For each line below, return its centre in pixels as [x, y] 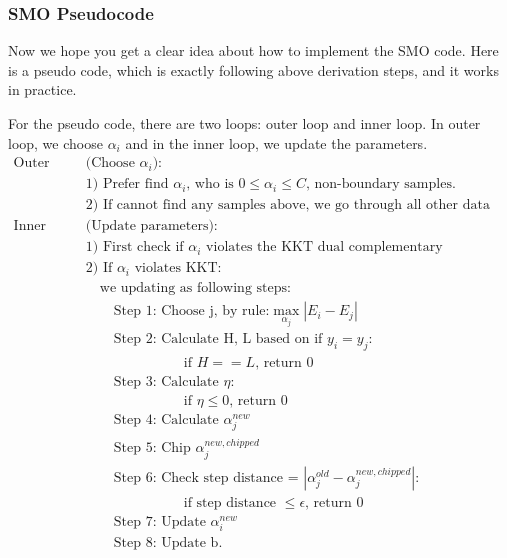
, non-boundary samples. [380, 184]
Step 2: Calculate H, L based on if [218, 339]
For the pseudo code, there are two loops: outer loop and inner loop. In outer [244, 123]
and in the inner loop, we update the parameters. [276, 142]
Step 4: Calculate [166, 420]
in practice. [42, 89]
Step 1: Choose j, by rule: [191, 311]
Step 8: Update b [166, 543]
